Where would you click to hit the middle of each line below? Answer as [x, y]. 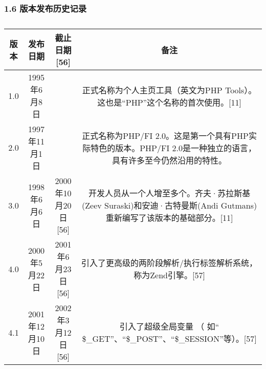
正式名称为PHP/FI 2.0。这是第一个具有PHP [165, 135]
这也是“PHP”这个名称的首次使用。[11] [169, 102]
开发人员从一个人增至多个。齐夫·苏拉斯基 [169, 193]
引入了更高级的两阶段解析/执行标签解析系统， [170, 263]
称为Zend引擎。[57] [169, 275]
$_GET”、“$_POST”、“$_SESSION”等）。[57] [169, 339]
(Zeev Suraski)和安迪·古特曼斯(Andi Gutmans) [170, 206]
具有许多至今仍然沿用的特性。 [170, 160]
